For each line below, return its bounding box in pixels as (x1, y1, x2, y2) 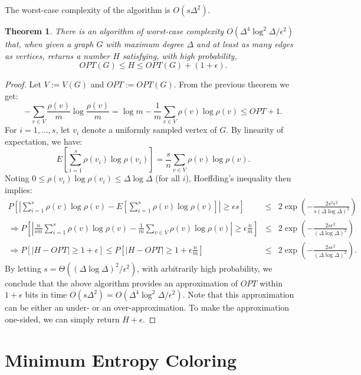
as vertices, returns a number (5, 49, 110, 61)
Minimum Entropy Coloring (5, 347, 237, 371)
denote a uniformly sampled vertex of (81, 123, 217, 136)
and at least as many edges (196, 38, 293, 50)
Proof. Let (5, 78, 41, 90)
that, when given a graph (5, 38, 94, 50)
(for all (155, 172, 180, 184)
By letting (5, 262, 41, 274)
